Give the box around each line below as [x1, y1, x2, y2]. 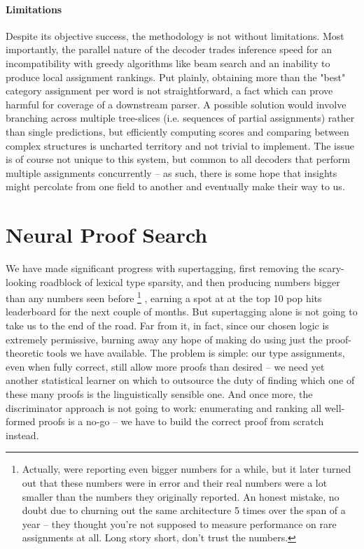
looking [6, 274, 37, 289]
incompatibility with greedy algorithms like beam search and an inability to [6, 55, 330, 70]
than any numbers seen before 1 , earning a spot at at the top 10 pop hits [6, 289, 322, 305]
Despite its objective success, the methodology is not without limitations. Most [6, 28, 344, 43]
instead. [6, 427, 39, 442]
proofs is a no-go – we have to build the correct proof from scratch [38, 414, 324, 429]
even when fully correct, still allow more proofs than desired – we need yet [6, 359, 325, 373]
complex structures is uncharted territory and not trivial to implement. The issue [6, 138, 355, 152]
